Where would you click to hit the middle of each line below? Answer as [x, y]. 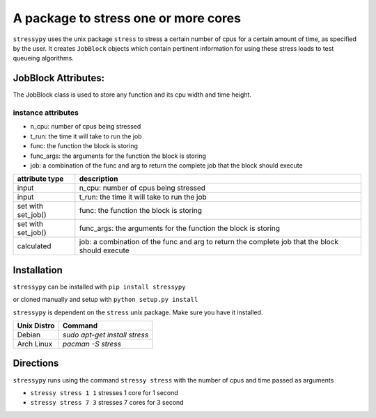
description [99, 179]
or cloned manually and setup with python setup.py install [105, 300]
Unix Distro [36, 325]
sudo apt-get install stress [105, 335]
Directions [36, 363]
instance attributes [46, 113]
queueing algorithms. [44, 58]
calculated [34, 246]
